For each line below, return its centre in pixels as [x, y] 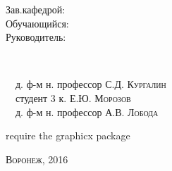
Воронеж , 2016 [37, 159]
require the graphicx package [68, 135]
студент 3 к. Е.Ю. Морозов [73, 97]
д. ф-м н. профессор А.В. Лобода [87, 112]
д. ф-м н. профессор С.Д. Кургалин [91, 84]
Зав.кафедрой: [36, 9]
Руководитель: [36, 37]
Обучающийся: [37, 23]
